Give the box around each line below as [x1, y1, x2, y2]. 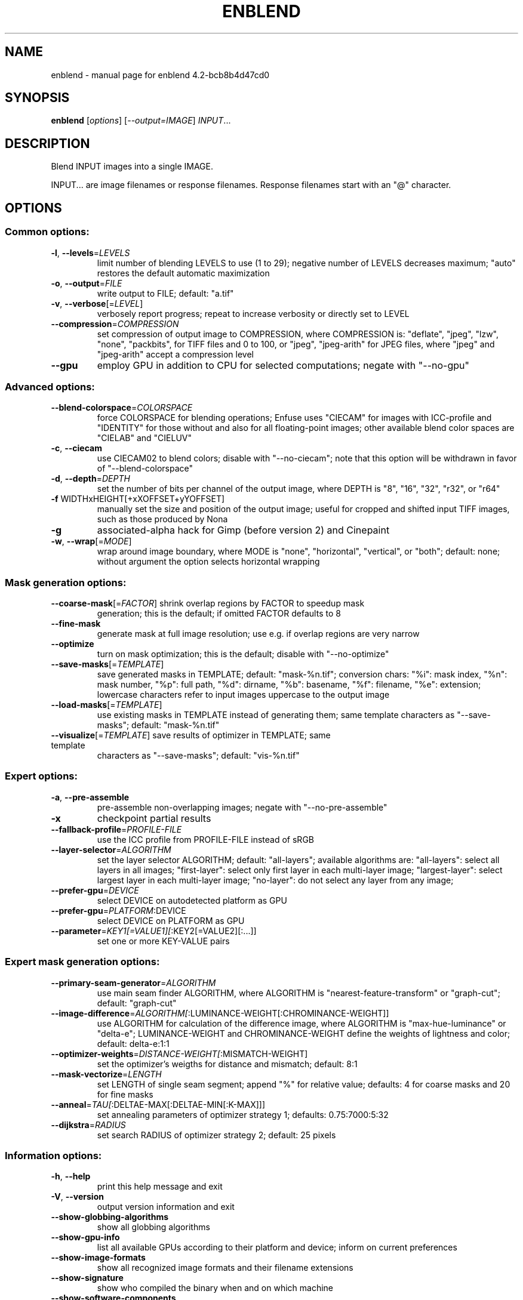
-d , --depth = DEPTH [51, 473, 130, 484]
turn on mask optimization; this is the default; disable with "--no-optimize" [97, 649, 389, 659]
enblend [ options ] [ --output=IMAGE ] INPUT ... [51, 115, 231, 126]
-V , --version [51, 1191, 104, 1202]
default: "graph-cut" [97, 997, 177, 1008]
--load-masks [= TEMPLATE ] [51, 700, 162, 710]
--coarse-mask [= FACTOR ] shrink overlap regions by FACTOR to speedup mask [51, 598, 365, 608]
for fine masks [97, 1089, 153, 1099]
